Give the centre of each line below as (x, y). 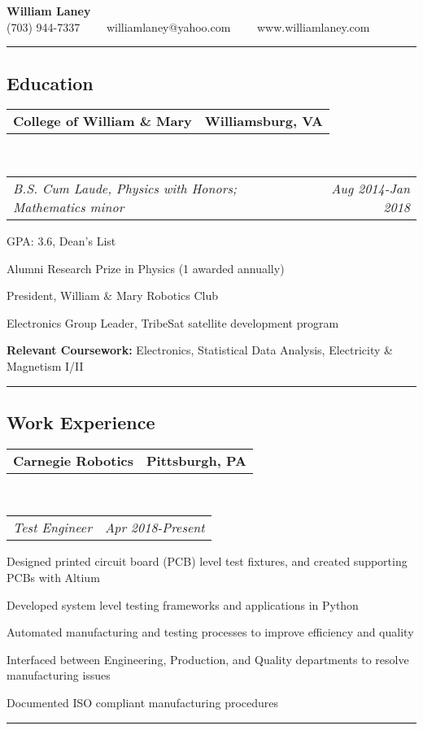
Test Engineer (52, 528)
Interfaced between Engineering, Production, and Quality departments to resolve (208, 659)
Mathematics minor (69, 206)
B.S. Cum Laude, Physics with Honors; (125, 188)
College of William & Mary (102, 121)
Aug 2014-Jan (371, 188)
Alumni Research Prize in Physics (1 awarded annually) (146, 268)
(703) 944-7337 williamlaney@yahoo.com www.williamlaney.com (188, 26)
